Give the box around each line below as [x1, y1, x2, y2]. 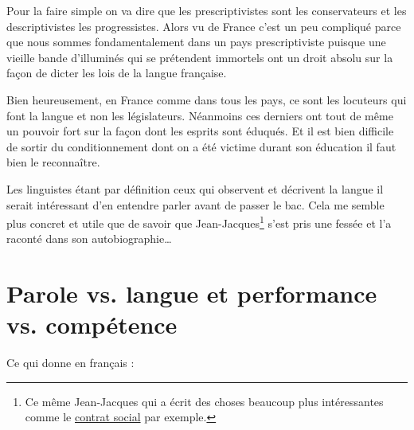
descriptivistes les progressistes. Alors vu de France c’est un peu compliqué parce [6, 18, 401, 34]
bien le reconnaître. [6, 154, 100, 170]
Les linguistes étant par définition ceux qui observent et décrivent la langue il [6, 180, 384, 197]
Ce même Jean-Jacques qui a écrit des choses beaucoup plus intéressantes [25, 393, 384, 409]
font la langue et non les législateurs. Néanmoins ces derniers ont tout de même [6, 107, 393, 123]
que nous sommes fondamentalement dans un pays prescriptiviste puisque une [6, 33, 386, 50]
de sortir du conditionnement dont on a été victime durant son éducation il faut [6, 138, 396, 154]
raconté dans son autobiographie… [6, 230, 172, 247]
